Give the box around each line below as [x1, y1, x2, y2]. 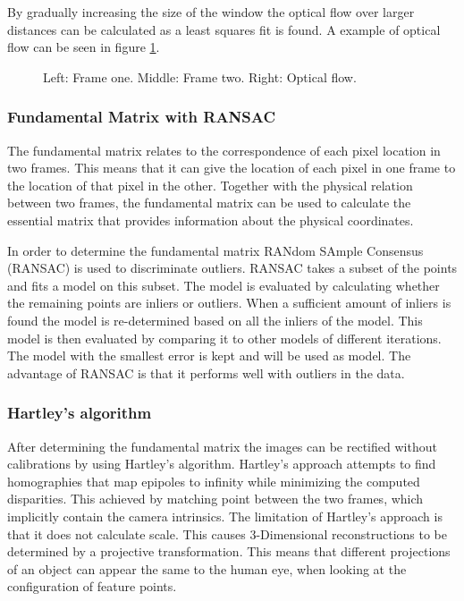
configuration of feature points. [7, 577, 177, 596]
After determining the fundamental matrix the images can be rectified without [7, 436, 437, 455]
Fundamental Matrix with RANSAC [7, 106, 276, 128]
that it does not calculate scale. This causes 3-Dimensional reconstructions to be [7, 524, 447, 543]
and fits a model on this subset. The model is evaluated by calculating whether [7, 275, 440, 294]
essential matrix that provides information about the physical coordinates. [7, 210, 414, 229]
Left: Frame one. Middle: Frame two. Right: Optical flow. [43, 67, 357, 86]
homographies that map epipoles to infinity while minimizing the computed [7, 471, 420, 490]
